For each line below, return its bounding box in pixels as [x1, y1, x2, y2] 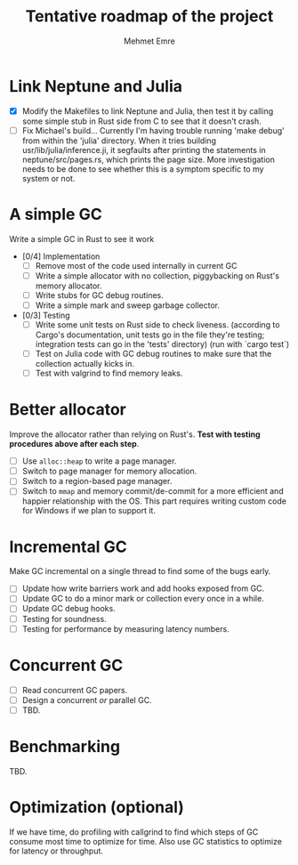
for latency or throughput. [9, 845, 104, 856]
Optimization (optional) [9, 796, 185, 817]
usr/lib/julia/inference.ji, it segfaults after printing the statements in [21, 144, 266, 155]
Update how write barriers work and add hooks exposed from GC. [21, 583, 265, 594]
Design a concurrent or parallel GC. [21, 694, 153, 705]
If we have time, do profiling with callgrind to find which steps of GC [9, 826, 259, 837]
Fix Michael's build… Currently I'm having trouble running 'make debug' [21, 125, 285, 135]
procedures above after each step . [9, 439, 140, 449]
